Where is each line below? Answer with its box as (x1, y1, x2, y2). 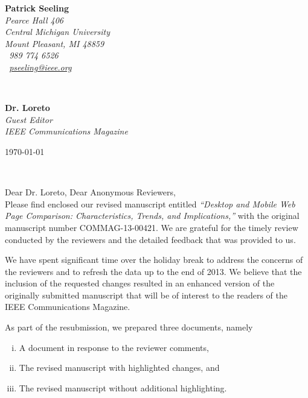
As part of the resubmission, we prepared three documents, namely (5, 321, 253, 333)
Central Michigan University (5, 25, 110, 38)
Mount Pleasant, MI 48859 (5, 37, 104, 49)
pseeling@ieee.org (9, 60, 72, 73)
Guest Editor (5, 113, 53, 125)
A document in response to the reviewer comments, (19, 341, 209, 353)
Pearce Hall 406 (5, 13, 64, 26)
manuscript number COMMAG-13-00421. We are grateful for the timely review (5, 221, 298, 233)
